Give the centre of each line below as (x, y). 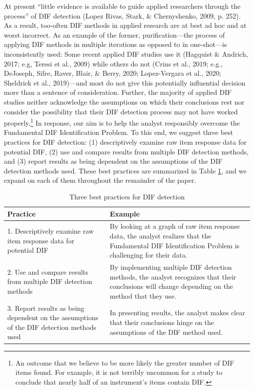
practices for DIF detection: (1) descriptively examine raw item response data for (125, 141)
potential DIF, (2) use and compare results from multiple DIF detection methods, (126, 151)
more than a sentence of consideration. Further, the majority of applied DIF (118, 92)
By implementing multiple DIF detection (171, 267)
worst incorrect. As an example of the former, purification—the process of (115, 34)
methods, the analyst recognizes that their (173, 276)
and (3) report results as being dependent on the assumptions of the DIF (113, 161)
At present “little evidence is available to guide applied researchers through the (122, 6)
